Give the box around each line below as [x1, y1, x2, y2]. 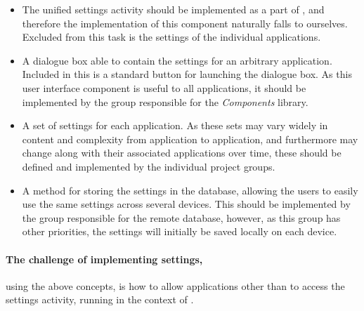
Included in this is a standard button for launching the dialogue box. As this [22, 67, 352, 81]
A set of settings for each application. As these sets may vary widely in [22, 118, 328, 133]
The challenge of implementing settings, [6, 251, 203, 266]
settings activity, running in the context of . [6, 292, 194, 307]
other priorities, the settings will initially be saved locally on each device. [22, 224, 337, 239]
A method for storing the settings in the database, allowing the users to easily [22, 183, 358, 197]
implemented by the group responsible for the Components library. [22, 94, 308, 109]
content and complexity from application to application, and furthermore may [22, 131, 358, 146]
